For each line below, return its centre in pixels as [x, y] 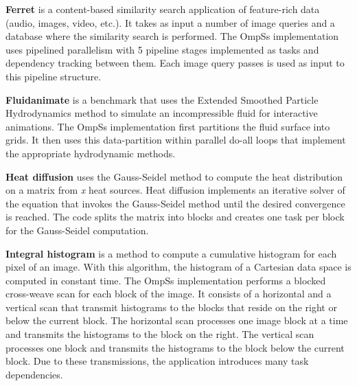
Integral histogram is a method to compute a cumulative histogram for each [171, 253]
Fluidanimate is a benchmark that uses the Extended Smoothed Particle [162, 99]
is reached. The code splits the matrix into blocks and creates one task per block [175, 217]
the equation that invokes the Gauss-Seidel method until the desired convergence [175, 203]
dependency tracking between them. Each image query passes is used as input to [175, 63]
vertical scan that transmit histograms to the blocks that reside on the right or [171, 307]
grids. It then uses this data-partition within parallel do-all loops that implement [176, 140]
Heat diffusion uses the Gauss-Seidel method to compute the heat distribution [174, 176]
